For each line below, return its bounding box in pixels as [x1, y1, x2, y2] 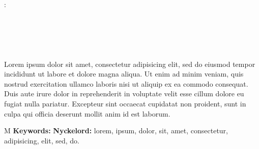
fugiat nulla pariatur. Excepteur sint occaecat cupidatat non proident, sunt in [4, 98, 246, 108]
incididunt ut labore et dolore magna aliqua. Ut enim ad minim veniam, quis [4, 68, 244, 79]
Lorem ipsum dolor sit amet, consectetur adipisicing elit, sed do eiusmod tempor [4, 58, 255, 69]
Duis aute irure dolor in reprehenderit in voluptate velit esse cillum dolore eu [4, 88, 244, 99]
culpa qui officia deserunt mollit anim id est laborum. [4, 108, 170, 119]
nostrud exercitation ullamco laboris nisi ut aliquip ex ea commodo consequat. [4, 78, 248, 89]
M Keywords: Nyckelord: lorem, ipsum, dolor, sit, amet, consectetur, [4, 125, 228, 136]
